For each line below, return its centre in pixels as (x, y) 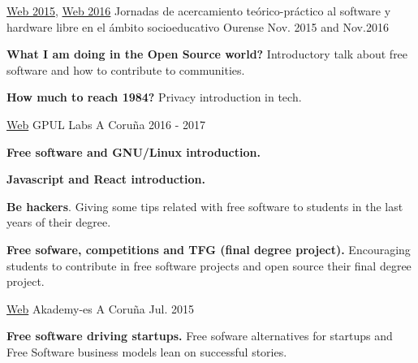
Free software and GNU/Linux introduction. (134, 151)
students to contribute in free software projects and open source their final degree (209, 265)
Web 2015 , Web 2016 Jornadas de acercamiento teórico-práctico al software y (199, 11)
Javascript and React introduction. (106, 179)
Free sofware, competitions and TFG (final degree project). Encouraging (209, 249)
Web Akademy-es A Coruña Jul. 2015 (100, 308)
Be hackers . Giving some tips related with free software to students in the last (205, 206)
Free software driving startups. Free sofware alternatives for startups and (200, 336)
